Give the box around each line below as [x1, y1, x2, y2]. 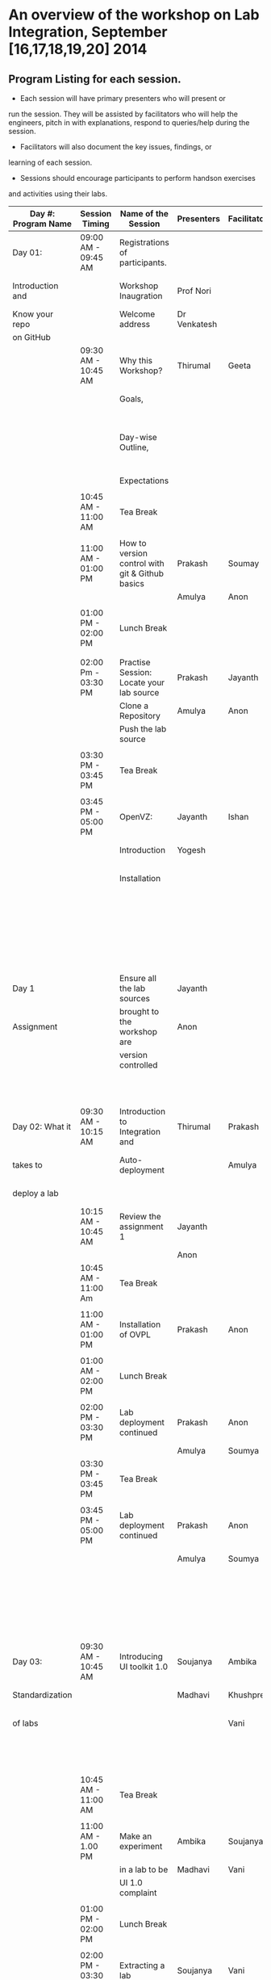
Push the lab [119, 724, 167, 734]
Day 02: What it [12, 1121, 71, 1132]
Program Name [12, 218, 73, 229]
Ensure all [119, 973, 157, 984]
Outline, [119, 442, 149, 453]
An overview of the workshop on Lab [8, 6, 260, 24]
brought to [119, 1006, 160, 1017]
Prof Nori [177, 285, 212, 296]
